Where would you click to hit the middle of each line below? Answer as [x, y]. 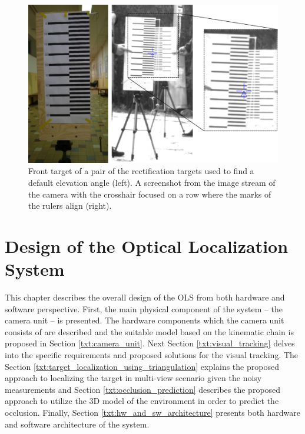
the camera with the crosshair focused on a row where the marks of [150, 194]
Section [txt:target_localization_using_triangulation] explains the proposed [142, 366]
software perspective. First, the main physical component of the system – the [144, 308]
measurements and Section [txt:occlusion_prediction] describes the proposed [143, 389]
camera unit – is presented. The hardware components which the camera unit [145, 320]
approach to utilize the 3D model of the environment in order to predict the [142, 401]
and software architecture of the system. [77, 424]
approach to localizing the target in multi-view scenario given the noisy [133, 378]
